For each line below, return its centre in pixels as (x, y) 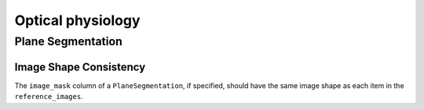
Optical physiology (77, 20)
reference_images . (49, 97)
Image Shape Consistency (80, 67)
